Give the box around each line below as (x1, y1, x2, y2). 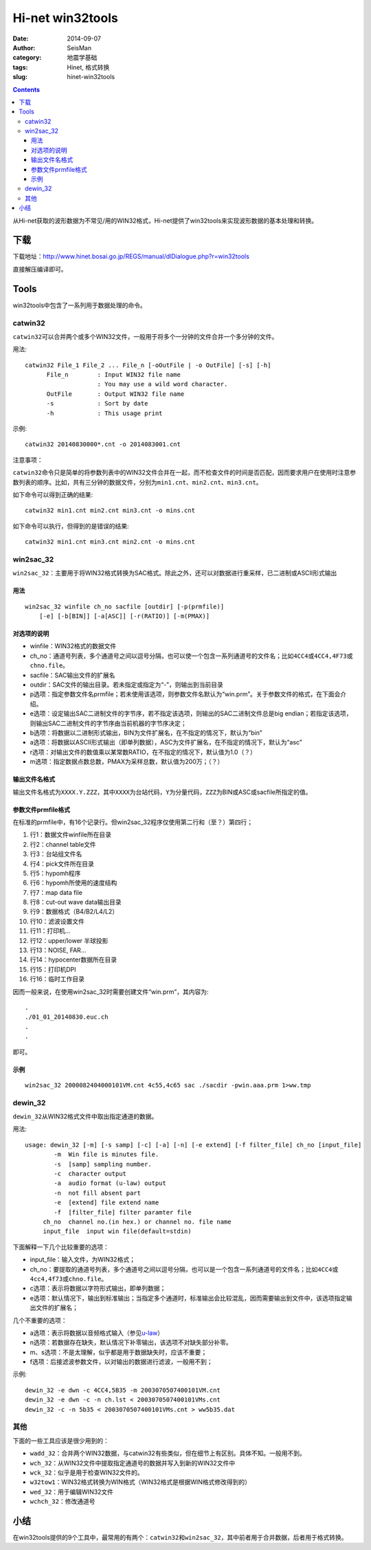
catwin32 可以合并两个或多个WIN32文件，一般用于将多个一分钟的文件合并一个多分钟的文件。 (12, 332, 278, 340)
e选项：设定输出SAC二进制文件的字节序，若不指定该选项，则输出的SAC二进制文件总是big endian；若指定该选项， (30, 709, 352, 718)
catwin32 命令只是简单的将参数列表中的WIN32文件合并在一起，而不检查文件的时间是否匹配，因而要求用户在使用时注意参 (12, 468, 357, 477)
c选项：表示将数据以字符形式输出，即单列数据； (30, 1284, 166, 1292)
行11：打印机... (30, 927, 71, 935)
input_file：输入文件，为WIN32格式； (30, 1255, 135, 1264)
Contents (12, 85, 41, 93)
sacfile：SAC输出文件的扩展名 (30, 671, 115, 679)
